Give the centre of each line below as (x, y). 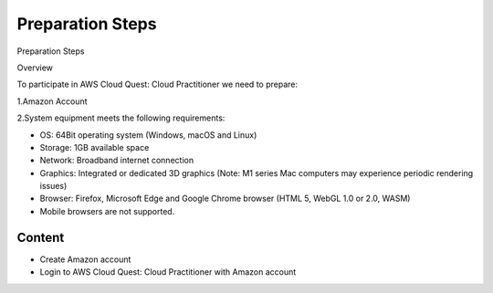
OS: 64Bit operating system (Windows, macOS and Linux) (148, 135)
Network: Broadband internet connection (117, 161)
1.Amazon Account (52, 101)
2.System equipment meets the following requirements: (121, 118)
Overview (35, 68)
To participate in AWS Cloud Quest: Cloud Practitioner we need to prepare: (157, 84)
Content (41, 237)
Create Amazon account (85, 259)
